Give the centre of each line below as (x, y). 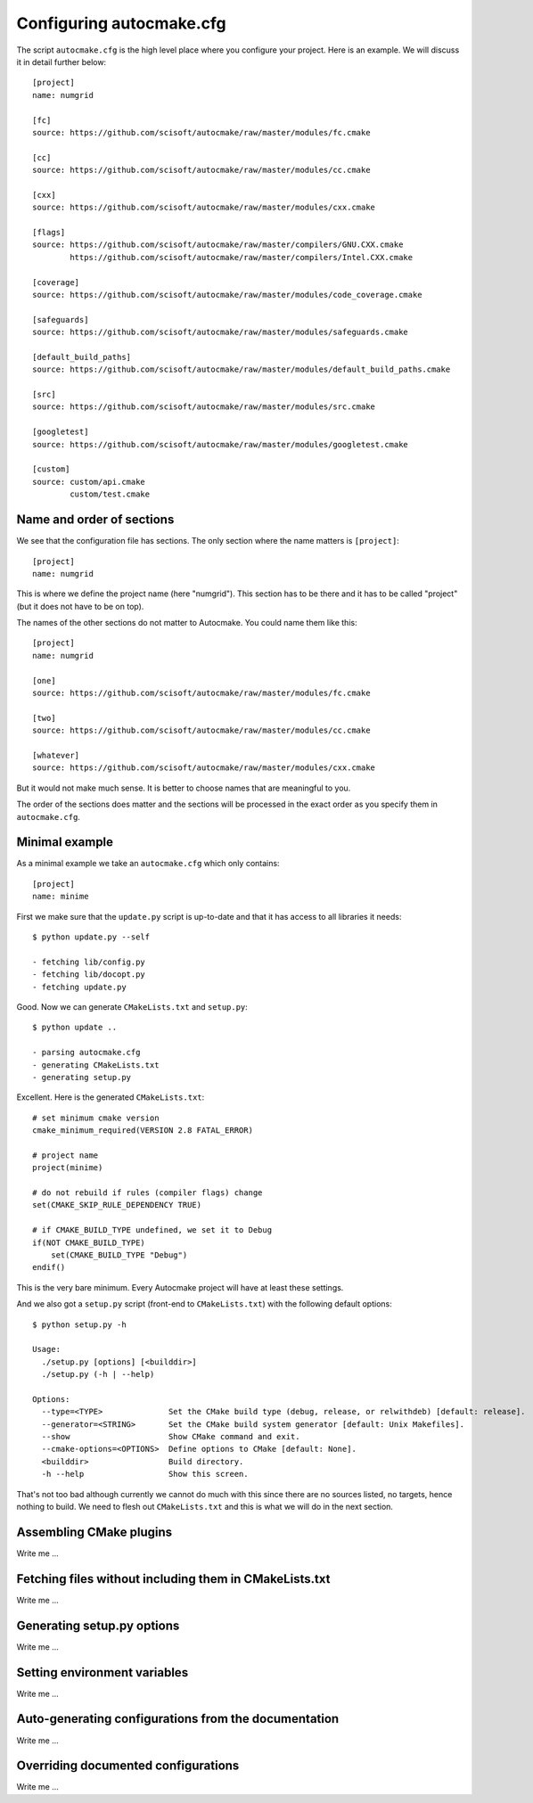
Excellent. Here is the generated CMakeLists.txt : (111, 1097)
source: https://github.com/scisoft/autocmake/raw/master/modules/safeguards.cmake (221, 332)
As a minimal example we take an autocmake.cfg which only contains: (148, 864)
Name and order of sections (95, 520)
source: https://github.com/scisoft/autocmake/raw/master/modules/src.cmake (204, 407)
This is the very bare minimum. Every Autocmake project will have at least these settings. (180, 1287)
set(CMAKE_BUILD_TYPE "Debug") (119, 1255)
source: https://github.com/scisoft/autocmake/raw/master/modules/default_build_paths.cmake (242, 369)
